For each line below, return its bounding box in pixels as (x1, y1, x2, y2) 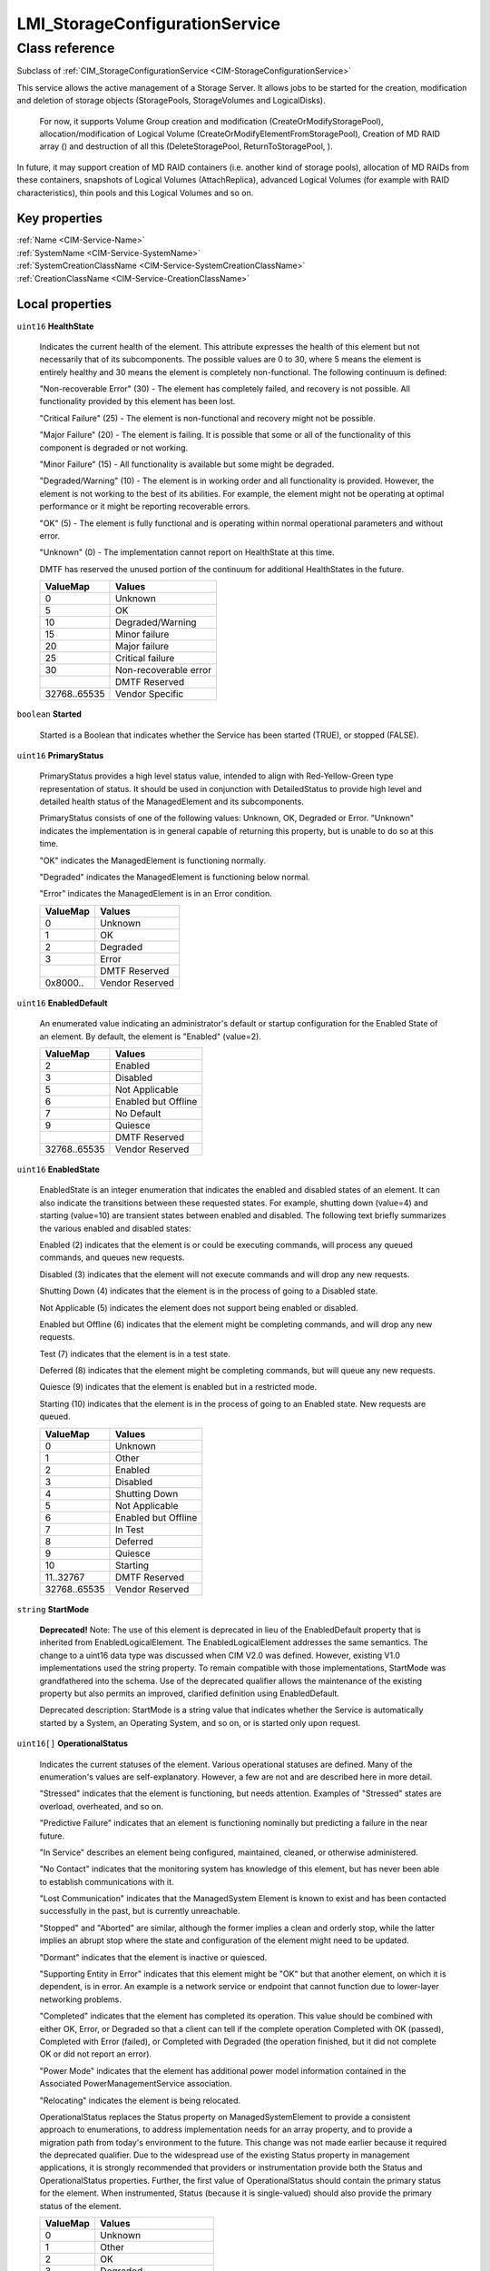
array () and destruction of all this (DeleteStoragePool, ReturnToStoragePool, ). (39, 141, 333, 152)
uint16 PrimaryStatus (16, 749, 104, 760)
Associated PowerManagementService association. (39, 2078, 232, 2089)
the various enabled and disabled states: (39, 1223, 191, 1234)
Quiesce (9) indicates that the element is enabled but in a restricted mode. (39, 1382, 318, 1393)
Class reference (16, 40, 115, 56)
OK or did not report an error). (39, 2048, 152, 2059)
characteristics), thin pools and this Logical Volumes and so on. (16, 187, 254, 198)
